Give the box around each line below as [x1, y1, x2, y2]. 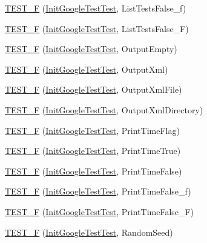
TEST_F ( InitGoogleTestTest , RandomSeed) [5, 225, 173, 238]
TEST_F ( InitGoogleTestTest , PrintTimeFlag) [5, 124, 180, 136]
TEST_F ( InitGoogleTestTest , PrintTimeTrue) [5, 144, 181, 157]
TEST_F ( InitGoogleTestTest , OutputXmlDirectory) [5, 103, 203, 116]
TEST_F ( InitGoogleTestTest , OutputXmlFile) [5, 83, 182, 96]
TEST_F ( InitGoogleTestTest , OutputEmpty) [5, 42, 177, 55]
